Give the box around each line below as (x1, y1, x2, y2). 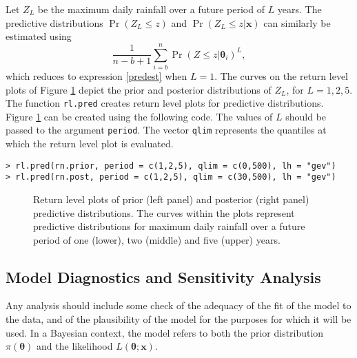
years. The (277, 2, 322, 16)
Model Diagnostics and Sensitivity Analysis (6, 266, 321, 287)
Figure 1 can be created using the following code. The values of (6, 109, 273, 123)
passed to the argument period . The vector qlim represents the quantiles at (6, 123, 327, 137)
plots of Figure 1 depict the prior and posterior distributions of (6, 82, 272, 96)
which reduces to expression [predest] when (6, 68, 187, 83)
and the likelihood (37, 339, 113, 353)
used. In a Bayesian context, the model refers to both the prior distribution (6, 325, 324, 339)
